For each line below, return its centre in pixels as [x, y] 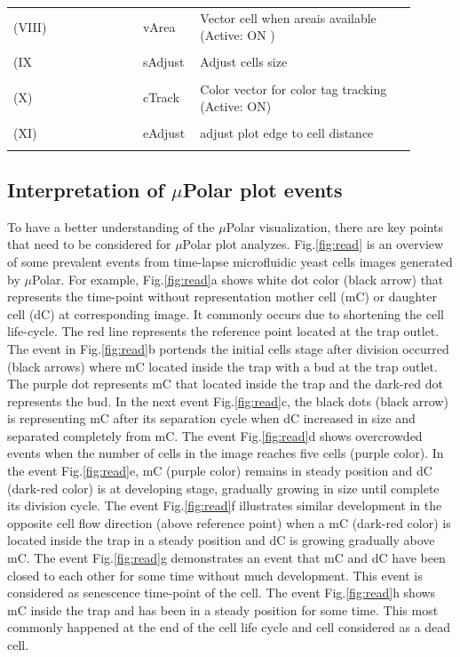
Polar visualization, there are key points [334, 226]
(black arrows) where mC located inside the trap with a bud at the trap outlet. [222, 366]
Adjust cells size [244, 62]
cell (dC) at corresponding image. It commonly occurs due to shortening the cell [226, 313]
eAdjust [164, 133]
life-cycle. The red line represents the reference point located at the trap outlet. [223, 331]
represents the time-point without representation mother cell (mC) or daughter [222, 296]
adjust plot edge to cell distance [287, 133]
